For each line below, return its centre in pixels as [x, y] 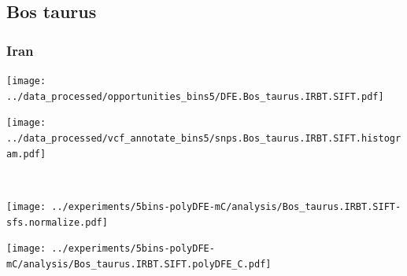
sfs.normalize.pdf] [57, 222]
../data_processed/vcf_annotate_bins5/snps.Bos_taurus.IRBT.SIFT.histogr [204, 138]
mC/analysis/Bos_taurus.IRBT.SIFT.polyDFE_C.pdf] [139, 264]
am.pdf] [26, 154]
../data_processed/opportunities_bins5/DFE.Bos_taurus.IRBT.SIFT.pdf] [195, 96]
